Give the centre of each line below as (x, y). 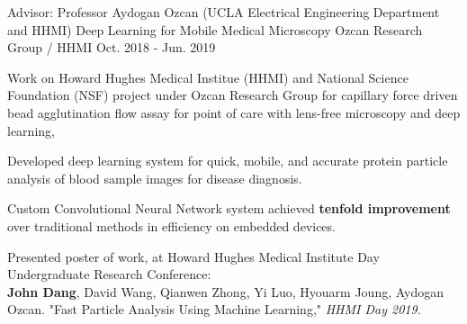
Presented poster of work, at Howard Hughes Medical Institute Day (193, 256)
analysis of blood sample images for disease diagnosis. (155, 178)
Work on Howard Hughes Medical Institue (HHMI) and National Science (208, 77)
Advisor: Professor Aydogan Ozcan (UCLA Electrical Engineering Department (224, 12)
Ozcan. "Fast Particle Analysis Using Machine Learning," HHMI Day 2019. (214, 309)
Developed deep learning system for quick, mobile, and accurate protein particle (228, 161)
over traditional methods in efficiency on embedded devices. (171, 225)
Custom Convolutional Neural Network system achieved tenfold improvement (229, 208)
